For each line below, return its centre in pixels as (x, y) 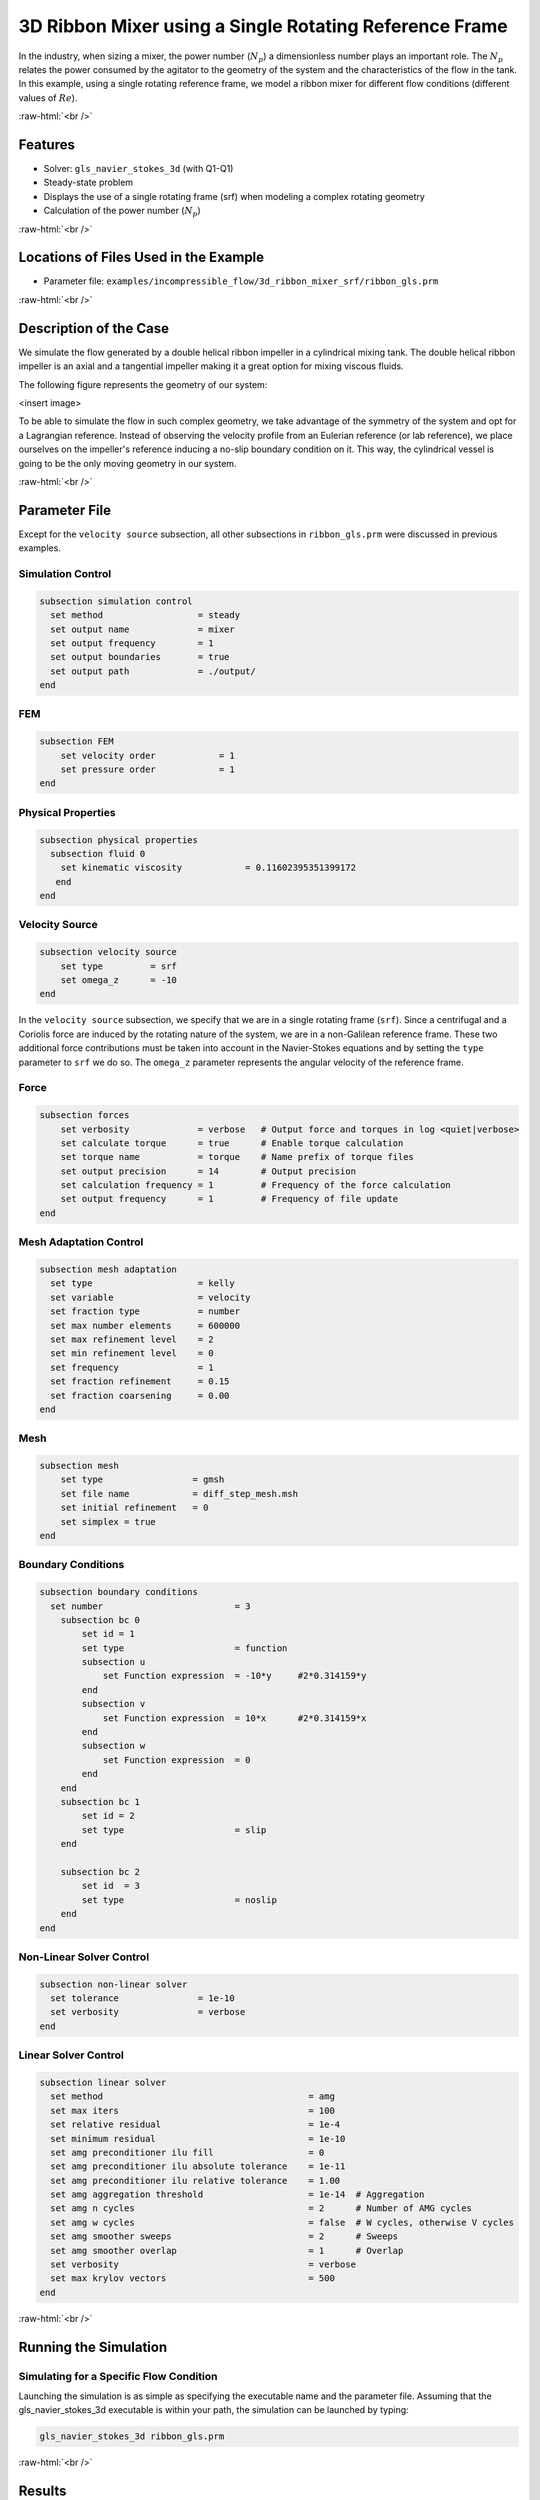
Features (46, 144)
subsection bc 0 (100, 1619)
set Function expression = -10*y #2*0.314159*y (234, 1676)
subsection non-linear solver (113, 1984)
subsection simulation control (116, 601)
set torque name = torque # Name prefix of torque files (237, 1157)
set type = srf (118, 966)
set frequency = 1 (132, 1367)
